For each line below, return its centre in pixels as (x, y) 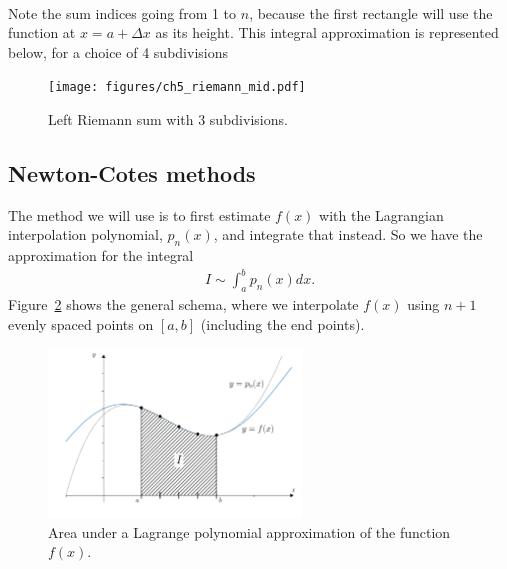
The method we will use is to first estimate (139, 214)
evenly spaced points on (81, 323)
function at (42, 32)
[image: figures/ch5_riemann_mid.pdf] (177, 87)
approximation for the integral (101, 255)
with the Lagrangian (381, 214)
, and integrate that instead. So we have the (348, 234)
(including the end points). (282, 323)
